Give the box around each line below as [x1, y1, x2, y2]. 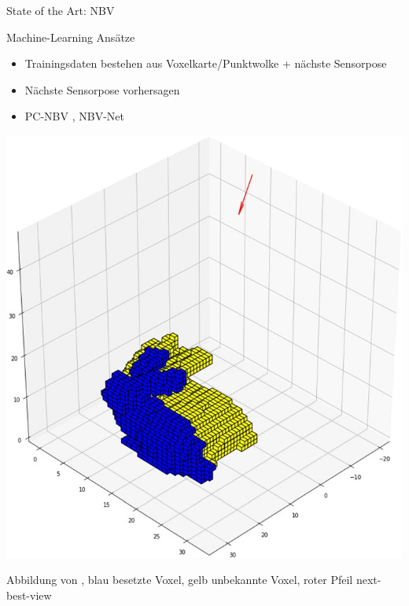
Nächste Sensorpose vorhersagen [24, 81, 180, 98]
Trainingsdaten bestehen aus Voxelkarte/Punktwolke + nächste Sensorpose [24, 55, 387, 72]
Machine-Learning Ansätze [6, 28, 135, 45]
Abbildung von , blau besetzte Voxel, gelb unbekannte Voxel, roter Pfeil [6, 571, 353, 588]
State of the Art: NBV [6, 2, 115, 18]
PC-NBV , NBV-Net [24, 108, 124, 124]
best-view [6, 586, 52, 603]
